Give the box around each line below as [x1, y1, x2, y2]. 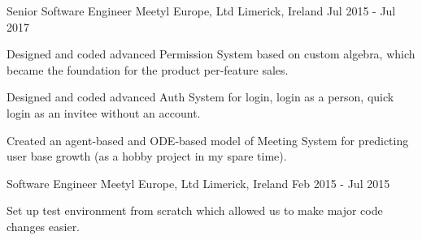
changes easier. [7, 217, 80, 234]
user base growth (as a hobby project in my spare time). [7, 148, 287, 165]
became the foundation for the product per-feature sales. [7, 61, 289, 78]
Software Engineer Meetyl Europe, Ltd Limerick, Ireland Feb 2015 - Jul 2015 [7, 174, 390, 191]
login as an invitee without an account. [7, 104, 201, 121]
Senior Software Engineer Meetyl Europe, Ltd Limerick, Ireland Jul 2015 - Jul [7, 2, 396, 19]
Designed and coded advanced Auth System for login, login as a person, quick [7, 88, 394, 105]
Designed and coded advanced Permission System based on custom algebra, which [7, 45, 415, 62]
